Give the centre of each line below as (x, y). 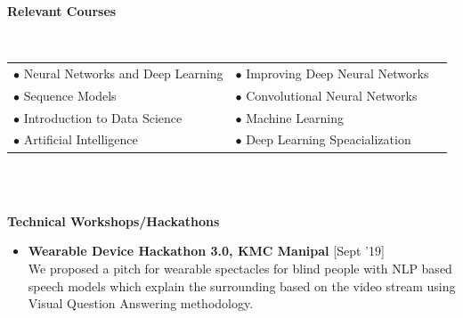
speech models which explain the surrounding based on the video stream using (242, 285)
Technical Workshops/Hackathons (114, 220)
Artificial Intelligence (81, 139)
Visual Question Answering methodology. (141, 303)
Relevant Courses (62, 11)
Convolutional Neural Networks (332, 95)
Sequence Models (70, 95)
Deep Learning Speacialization (329, 139)
